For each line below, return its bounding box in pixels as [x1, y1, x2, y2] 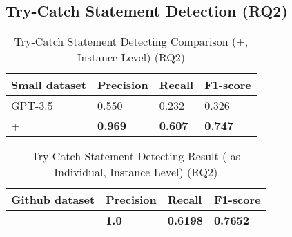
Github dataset [11, 191, 95, 208]
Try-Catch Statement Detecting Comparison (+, [14, 33, 249, 50]
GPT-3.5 [11, 97, 53, 114]
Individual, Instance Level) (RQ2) [54, 164, 218, 180]
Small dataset [11, 77, 86, 93]
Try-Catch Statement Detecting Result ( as [31, 148, 240, 164]
